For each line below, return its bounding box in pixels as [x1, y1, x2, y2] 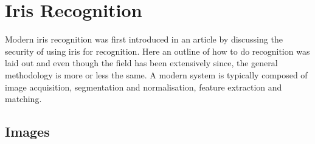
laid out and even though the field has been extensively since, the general [5, 57, 278, 69]
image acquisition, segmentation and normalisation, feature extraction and [5, 80, 282, 93]
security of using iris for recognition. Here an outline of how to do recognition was [5, 44, 310, 57]
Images [5, 122, 50, 141]
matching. [5, 92, 42, 105]
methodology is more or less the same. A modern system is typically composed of [5, 68, 308, 81]
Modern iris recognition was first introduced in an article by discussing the [5, 33, 283, 46]
